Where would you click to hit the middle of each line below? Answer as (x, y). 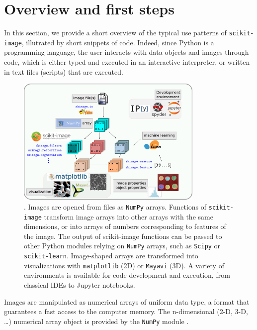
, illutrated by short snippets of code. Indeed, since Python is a (118, 42)
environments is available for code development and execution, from (127, 275)
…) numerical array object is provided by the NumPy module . (96, 321)
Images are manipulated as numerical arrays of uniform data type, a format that (127, 301)
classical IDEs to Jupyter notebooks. (80, 284)
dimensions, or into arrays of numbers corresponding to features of (125, 226)
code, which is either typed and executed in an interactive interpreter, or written (127, 62)
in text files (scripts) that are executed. (64, 71)
